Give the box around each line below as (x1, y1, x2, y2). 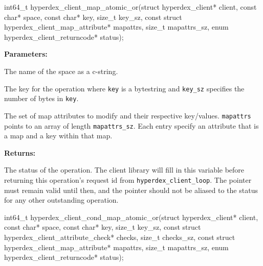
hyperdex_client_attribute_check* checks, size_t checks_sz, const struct (4, 232, 235, 242)
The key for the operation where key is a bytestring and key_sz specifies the (4, 83, 245, 93)
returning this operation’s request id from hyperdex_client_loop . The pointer (4, 174, 252, 185)
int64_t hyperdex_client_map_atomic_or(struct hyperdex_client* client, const (4, 2, 257, 12)
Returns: (4, 147, 36, 158)
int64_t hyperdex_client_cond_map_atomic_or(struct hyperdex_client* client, (4, 211, 258, 222)
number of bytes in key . (4, 93, 79, 104)
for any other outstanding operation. (4, 195, 119, 205)
